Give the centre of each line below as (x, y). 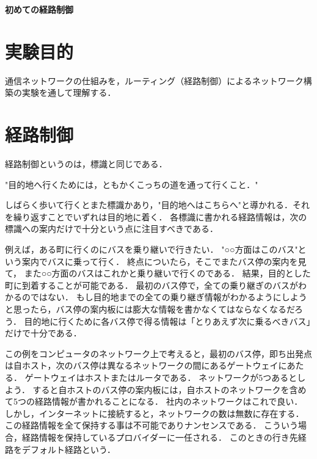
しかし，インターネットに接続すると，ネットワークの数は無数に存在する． (155, 413)
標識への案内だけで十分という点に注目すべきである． (111, 229)
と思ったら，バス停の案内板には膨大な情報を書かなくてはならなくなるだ (150, 309)
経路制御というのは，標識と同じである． (86, 164)
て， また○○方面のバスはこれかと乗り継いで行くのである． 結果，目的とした (158, 273)
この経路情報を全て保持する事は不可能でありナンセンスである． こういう (152, 425)
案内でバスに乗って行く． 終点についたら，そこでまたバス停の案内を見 (164, 261)
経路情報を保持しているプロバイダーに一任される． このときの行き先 (160, 437)
